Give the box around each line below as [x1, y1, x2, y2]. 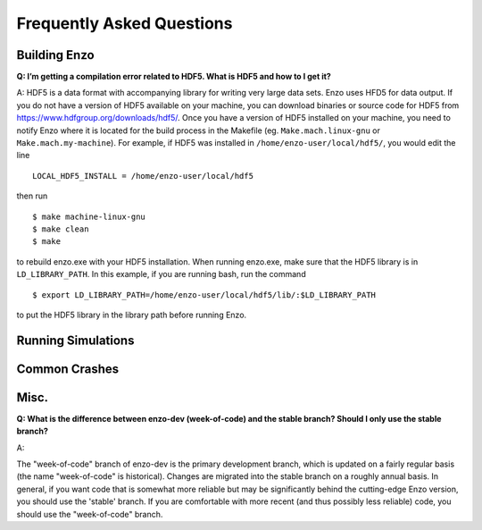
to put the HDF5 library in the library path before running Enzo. [16, 309, 247, 320]
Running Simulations [16, 332, 135, 348]
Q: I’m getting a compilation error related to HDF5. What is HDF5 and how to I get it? [16, 72, 332, 82]
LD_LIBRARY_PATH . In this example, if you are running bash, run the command [16, 269, 307, 280]
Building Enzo [16, 47, 95, 63]
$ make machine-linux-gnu [32, 211, 146, 222]
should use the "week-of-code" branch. [16, 509, 163, 519]
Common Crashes [16, 361, 120, 376]
